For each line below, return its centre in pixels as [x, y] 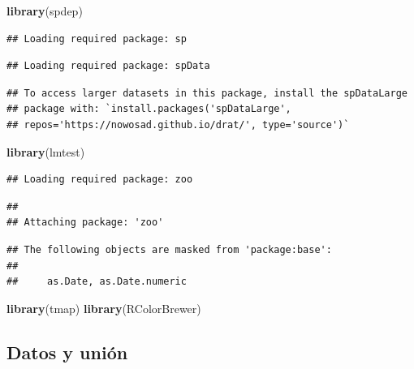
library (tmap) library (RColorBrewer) [104, 308]
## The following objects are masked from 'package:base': [169, 249]
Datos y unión [67, 352]
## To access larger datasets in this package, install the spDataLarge [207, 93]
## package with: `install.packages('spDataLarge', [149, 109]
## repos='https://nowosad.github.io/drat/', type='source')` [178, 124]
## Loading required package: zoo [100, 180]
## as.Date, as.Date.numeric [97, 282]
